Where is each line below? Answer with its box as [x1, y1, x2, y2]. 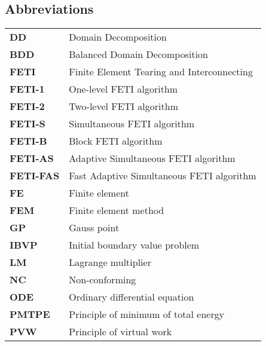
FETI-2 [10, 99, 45, 114]
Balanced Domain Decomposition [69, 47, 209, 62]
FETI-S [10, 117, 45, 131]
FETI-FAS [10, 169, 60, 183]
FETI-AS [10, 151, 54, 166]
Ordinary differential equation [69, 290, 194, 304]
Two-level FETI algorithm [69, 99, 178, 114]
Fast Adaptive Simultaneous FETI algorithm [69, 169, 256, 183]
